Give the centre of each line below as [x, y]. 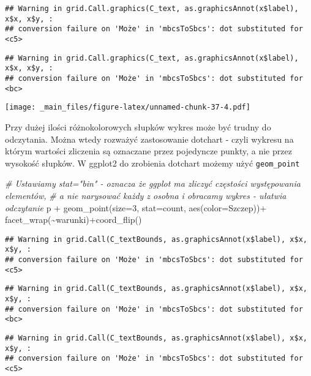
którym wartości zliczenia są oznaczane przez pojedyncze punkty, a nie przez [148, 151]
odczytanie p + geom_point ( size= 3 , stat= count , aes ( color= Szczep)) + [136, 207]
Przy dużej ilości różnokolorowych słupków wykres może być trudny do [138, 126]
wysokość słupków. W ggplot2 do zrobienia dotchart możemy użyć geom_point [152, 163]
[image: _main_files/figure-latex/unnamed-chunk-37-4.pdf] [128, 107]
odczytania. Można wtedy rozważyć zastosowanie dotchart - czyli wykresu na [149, 139]
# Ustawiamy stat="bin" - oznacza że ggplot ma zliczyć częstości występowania [153, 183]
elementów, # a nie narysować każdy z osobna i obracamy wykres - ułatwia [146, 195]
